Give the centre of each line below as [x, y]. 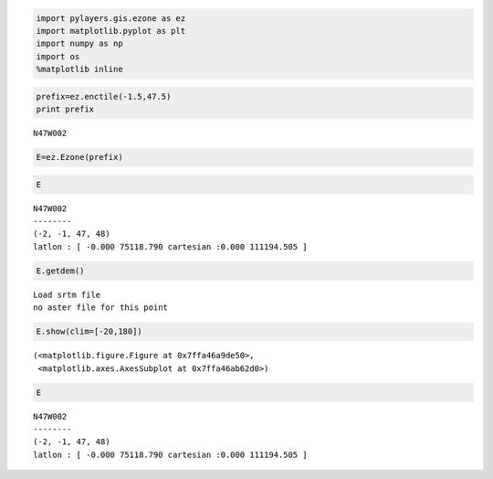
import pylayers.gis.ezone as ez [111, 18]
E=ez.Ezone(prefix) [79, 157]
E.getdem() [60, 271]
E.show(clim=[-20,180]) [89, 332]
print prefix [65, 109]
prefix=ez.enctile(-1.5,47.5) [104, 96]
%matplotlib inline [79, 69]
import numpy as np [79, 44]
